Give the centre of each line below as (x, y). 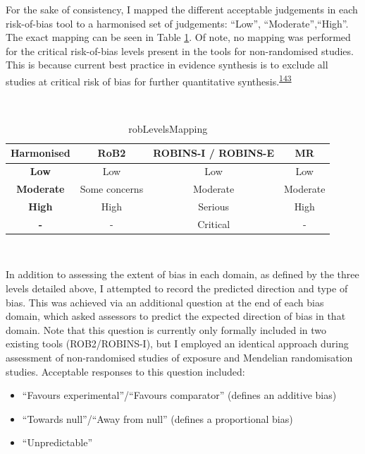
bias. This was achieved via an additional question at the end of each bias (165, 302)
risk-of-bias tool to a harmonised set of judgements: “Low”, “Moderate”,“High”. (177, 23)
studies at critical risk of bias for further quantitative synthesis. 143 (149, 80)
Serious (214, 206)
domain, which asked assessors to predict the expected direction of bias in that (176, 316)
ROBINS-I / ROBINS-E (214, 153)
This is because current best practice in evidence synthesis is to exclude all (167, 65)
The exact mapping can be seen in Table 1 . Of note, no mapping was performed (178, 37)
